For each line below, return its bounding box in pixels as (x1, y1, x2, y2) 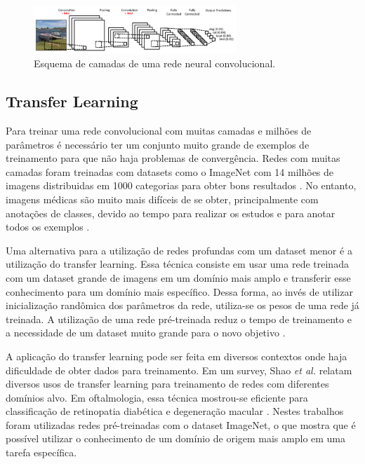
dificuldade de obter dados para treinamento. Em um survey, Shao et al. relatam (6, 362, 352, 377)
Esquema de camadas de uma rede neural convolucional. (34, 56, 276, 71)
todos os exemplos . (6, 219, 90, 234)
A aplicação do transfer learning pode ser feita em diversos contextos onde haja (6, 348, 347, 363)
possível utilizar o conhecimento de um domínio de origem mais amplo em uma (6, 431, 346, 446)
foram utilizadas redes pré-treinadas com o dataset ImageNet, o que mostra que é (6, 417, 356, 432)
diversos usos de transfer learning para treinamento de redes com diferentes (6, 376, 329, 391)
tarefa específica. (6, 445, 77, 460)
